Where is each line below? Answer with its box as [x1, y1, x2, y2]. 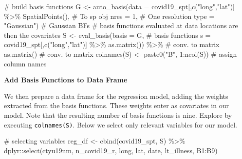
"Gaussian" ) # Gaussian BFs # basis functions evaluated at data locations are [4, 20, 238, 31]
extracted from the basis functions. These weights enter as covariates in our [4, 100, 229, 111]
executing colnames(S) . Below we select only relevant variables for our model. [4, 119, 237, 129]
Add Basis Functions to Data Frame [4, 75, 128, 85]
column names [4, 58, 47, 68]
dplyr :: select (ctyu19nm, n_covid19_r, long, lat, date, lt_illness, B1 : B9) [4, 145, 218, 155]
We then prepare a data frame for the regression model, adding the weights [4, 91, 228, 101]
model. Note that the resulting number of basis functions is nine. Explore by [4, 110, 232, 120]
